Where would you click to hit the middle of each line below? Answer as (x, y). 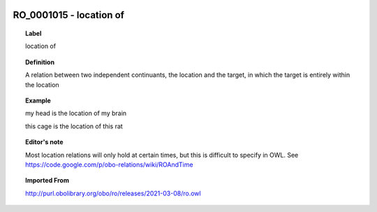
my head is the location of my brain (76, 113)
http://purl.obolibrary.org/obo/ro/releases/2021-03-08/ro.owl (113, 193)
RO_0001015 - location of (69, 15)
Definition (40, 62)
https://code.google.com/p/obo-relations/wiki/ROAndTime (109, 165)
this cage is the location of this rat (74, 126)
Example (38, 100)
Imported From (47, 181)
